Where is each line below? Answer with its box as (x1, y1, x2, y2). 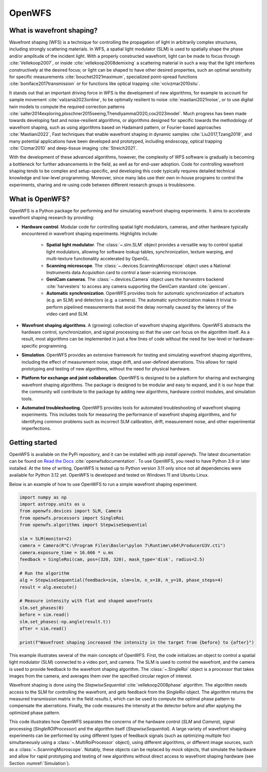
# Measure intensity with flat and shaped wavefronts (19, 598, 153, 604)
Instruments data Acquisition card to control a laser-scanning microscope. (46, 269, 197, 275)
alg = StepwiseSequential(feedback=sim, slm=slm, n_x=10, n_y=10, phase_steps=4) (19, 577, 223, 583)
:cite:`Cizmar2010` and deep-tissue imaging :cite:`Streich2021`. (9, 145, 138, 151)
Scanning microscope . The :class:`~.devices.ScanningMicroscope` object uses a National (46, 262, 231, 269)
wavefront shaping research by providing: (9, 215, 94, 221)
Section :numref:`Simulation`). (9, 760, 70, 766)
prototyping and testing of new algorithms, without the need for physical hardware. (21, 366, 191, 371)
